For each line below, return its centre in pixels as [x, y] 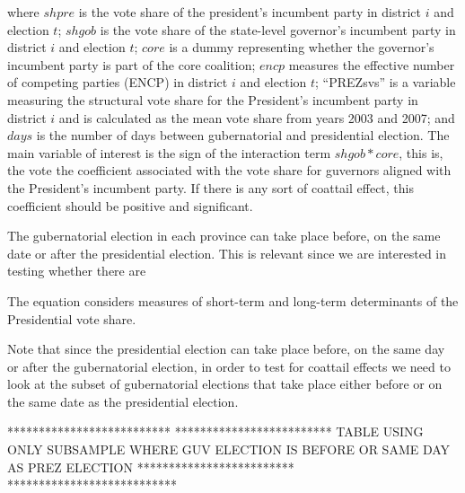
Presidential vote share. [72, 318]
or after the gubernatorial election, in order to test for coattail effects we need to [229, 366]
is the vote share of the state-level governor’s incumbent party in [278, 29]
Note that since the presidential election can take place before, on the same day [226, 349]
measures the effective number [372, 64]
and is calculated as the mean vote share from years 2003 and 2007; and [257, 117]
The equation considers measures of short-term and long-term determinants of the [233, 300]
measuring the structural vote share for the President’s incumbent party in [213, 99]
